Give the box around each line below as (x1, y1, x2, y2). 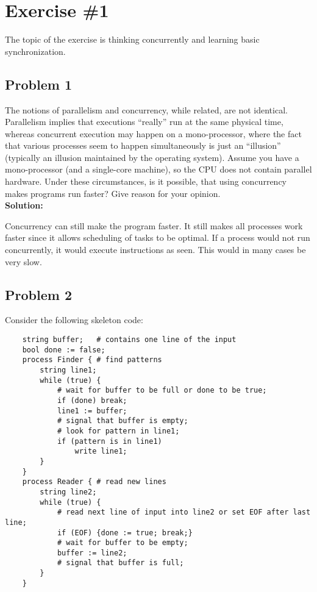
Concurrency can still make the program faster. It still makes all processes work (5, 219, 303, 232)
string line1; (40, 366, 97, 374)
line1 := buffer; (57, 406, 127, 415)
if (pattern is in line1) (57, 437, 162, 446)
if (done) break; (57, 396, 127, 405)
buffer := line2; (57, 548, 127, 557)
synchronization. (5, 45, 66, 57)
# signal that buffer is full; (57, 558, 184, 568)
